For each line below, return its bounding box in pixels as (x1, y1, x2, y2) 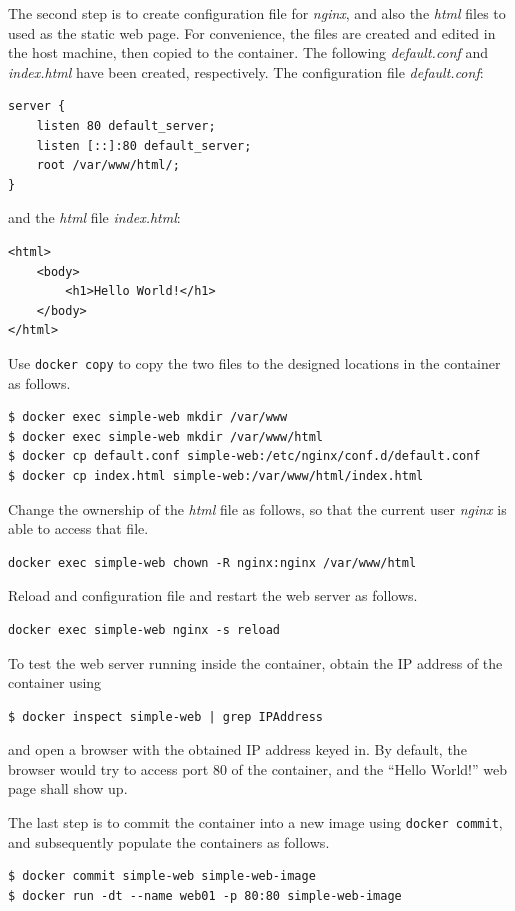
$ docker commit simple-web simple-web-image (8, 869, 316, 884)
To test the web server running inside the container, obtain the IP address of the (8, 652, 503, 673)
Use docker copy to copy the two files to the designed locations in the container (8, 352, 501, 373)
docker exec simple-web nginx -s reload (8, 622, 281, 637)
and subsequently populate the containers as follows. (8, 831, 330, 852)
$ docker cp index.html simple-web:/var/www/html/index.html (8, 468, 424, 483)
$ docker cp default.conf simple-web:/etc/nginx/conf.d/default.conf (8, 449, 481, 464)
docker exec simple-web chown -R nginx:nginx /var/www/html (8, 555, 417, 570)
